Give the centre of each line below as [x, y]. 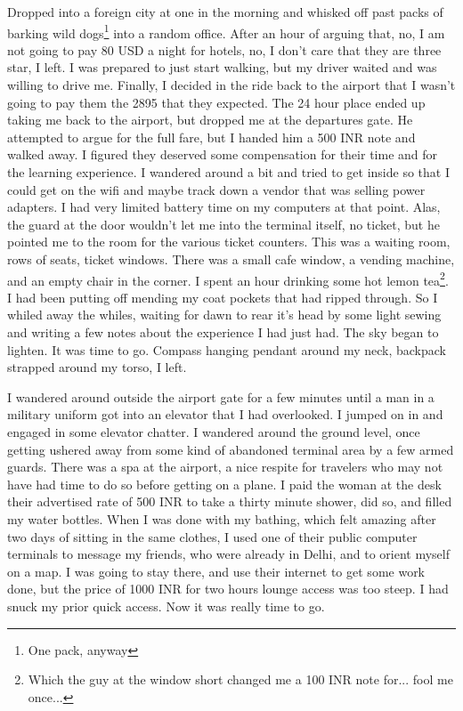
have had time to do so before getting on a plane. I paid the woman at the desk [224, 484]
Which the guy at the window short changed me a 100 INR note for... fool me [240, 679]
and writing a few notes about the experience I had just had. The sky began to [223, 332]
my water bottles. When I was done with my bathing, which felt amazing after [222, 518]
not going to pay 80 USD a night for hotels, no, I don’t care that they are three [224, 49]
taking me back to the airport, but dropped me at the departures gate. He [210, 120]
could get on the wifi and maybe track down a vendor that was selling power [216, 189]
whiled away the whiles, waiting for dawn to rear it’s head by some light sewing [224, 315]
